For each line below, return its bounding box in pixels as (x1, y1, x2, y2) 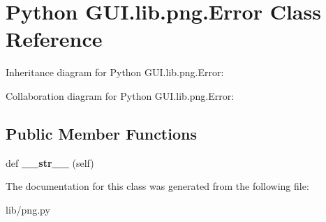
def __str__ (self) (6, 155, 94, 170)
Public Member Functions (6, 122, 197, 144)
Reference (6, 24, 103, 53)
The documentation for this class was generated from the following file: (6, 179, 309, 193)
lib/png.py (6, 202, 50, 216)
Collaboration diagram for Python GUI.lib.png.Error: (6, 88, 235, 103)
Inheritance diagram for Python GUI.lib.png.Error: (6, 65, 224, 80)
